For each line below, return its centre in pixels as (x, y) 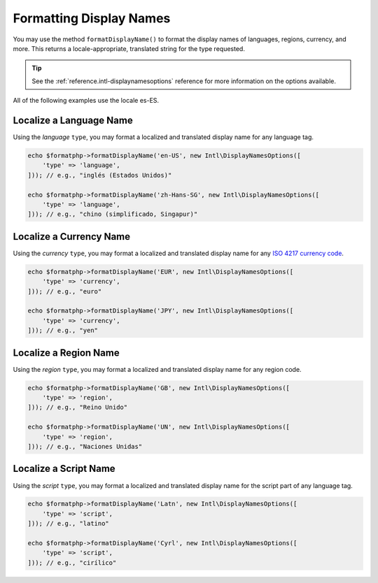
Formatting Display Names (92, 18)
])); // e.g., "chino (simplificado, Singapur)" (113, 214)
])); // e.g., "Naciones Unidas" (85, 446)
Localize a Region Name (66, 353)
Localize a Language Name (73, 120)
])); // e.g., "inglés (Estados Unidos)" (100, 175)
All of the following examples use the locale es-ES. (86, 101)
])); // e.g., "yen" (63, 331)
